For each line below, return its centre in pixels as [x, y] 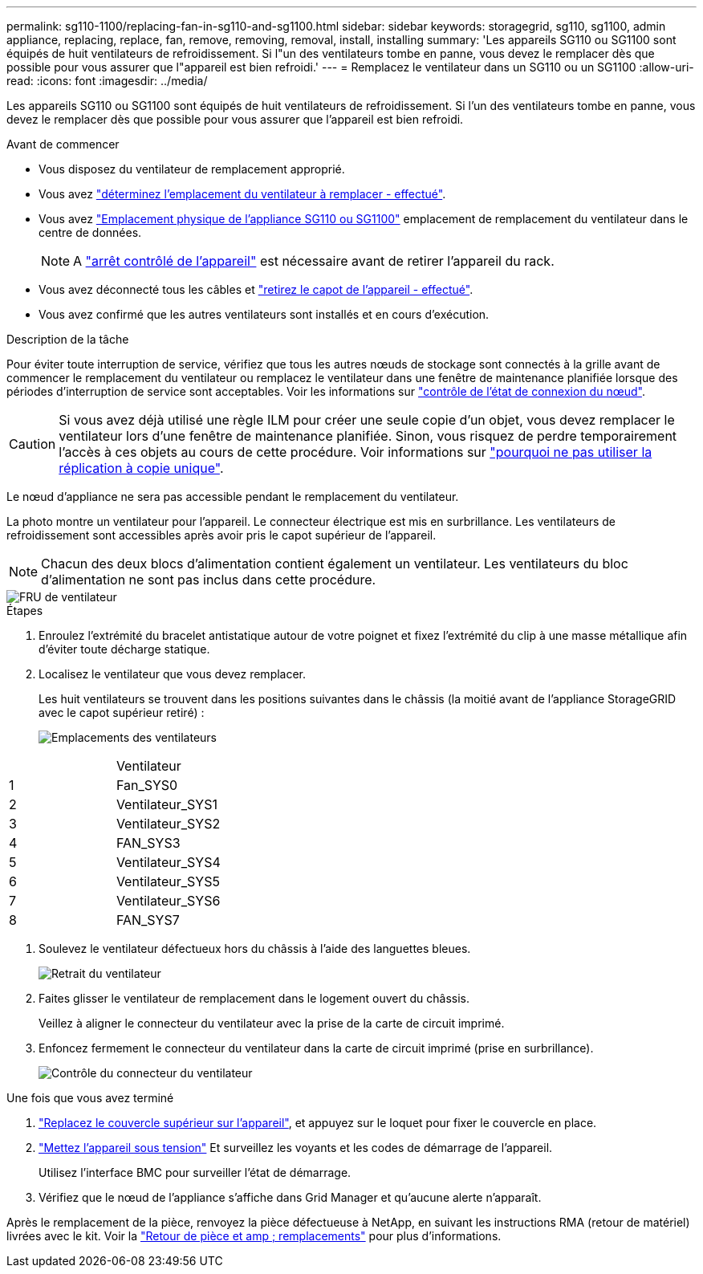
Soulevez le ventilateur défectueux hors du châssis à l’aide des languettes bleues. [255, 948]
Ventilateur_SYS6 [168, 901]
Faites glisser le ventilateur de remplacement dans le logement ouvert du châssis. [254, 998]
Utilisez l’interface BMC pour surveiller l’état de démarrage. [195, 1172]
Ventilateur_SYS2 [168, 824]
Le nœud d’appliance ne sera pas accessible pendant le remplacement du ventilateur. [233, 497]
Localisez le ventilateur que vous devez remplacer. [173, 674]
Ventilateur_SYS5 [168, 881]
